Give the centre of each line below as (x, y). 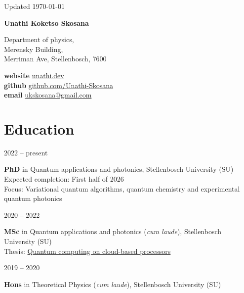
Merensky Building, (34, 49)
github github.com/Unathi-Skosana (59, 85)
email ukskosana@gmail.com (48, 95)
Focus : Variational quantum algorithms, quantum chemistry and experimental (122, 188)
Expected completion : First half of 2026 (64, 179)
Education (39, 128)
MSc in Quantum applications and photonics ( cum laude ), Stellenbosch (113, 231)
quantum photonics (33, 198)
